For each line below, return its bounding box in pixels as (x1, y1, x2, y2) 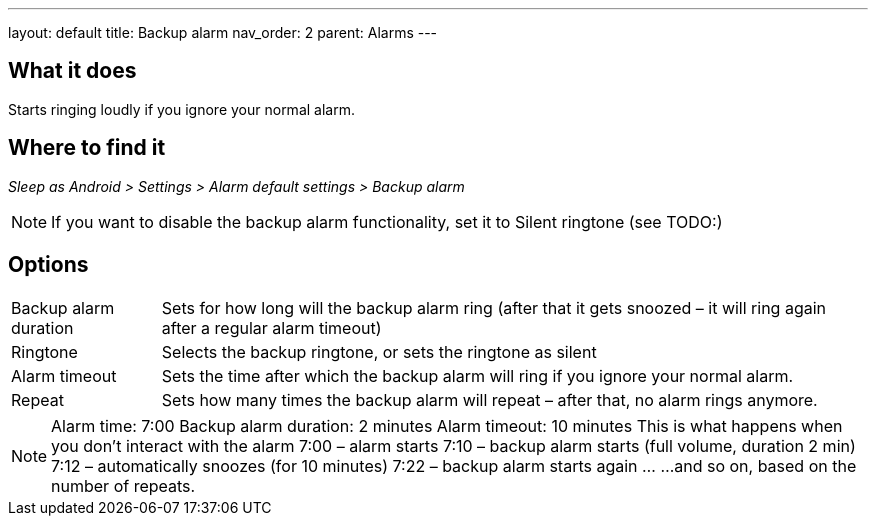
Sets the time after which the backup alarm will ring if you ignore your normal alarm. (161, 365, 794, 386)
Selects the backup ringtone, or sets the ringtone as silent (161, 341, 597, 362)
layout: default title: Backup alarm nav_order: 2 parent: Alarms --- (8, 24, 438, 41)
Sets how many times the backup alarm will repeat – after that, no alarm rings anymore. (161, 389, 818, 410)
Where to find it (8, 135, 166, 161)
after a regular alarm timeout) (161, 317, 382, 338)
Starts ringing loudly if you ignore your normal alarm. (8, 100, 355, 118)
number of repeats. (51, 475, 196, 496)
